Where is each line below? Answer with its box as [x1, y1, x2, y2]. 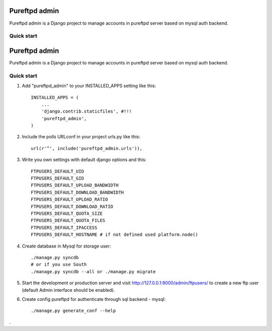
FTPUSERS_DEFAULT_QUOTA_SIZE [31, 210, 103, 216]
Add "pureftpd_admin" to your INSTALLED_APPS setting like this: [22, 83, 156, 89]
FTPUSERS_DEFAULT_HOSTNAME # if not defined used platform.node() [31, 232, 198, 237]
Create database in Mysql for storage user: [22, 243, 111, 249]
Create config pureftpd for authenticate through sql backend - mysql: [22, 296, 166, 302]
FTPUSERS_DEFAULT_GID [31, 176, 84, 181]
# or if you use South [31, 262, 87, 268]
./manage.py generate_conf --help [31, 308, 116, 314]
